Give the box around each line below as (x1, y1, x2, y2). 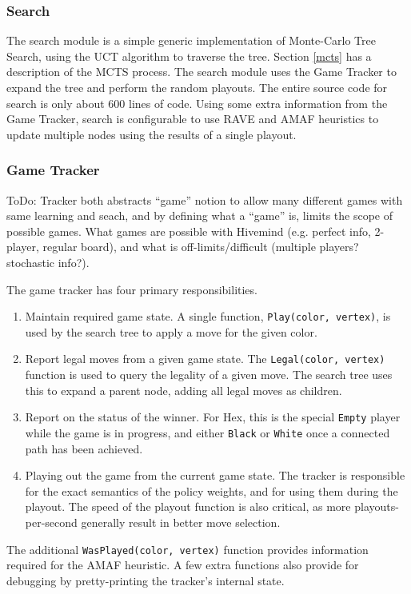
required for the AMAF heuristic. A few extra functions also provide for (6, 556, 359, 573)
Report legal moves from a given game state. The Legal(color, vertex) (25, 350, 385, 367)
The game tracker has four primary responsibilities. (6, 281, 257, 297)
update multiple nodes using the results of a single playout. (6, 126, 297, 142)
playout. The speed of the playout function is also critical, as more (25, 498, 351, 515)
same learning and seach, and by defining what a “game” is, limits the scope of (6, 207, 393, 224)
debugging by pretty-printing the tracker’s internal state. (6, 572, 285, 588)
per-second (25, 513, 78, 530)
